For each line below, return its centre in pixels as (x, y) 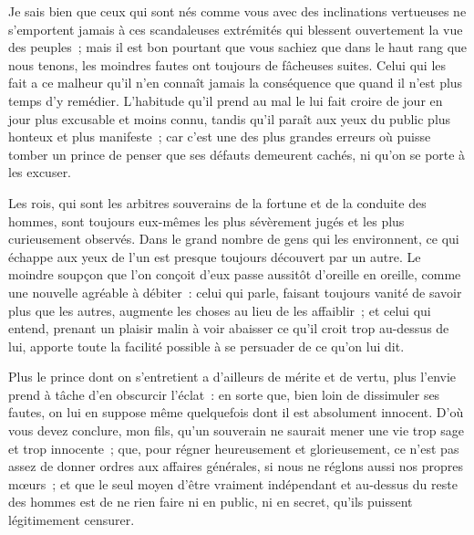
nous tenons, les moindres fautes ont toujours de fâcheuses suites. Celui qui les (227, 64)
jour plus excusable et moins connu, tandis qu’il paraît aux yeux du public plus (230, 118)
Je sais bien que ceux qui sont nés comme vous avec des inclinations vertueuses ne (237, 11)
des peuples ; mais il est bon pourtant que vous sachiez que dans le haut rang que (238, 47)
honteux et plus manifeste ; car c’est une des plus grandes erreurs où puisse (220, 136)
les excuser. (40, 172)
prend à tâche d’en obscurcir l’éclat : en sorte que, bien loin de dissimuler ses (224, 394)
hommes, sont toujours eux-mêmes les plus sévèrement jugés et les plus (206, 220)
